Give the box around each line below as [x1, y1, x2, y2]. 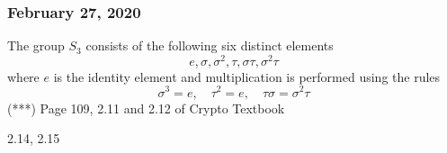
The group [7, 36, 65, 55]
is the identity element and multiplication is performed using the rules [53, 67, 441, 85]
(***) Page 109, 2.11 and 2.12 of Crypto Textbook [7, 98, 285, 117]
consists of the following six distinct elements [85, 36, 334, 55]
